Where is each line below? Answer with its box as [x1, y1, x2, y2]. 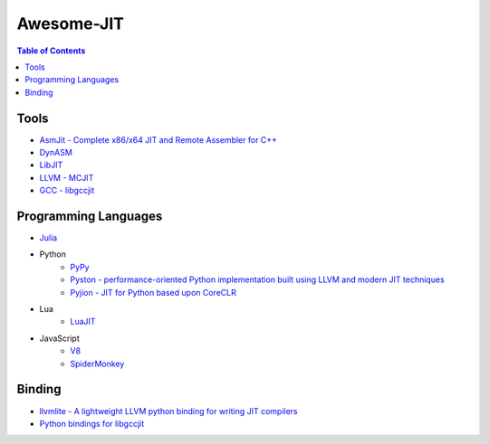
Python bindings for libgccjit [39, 418, 145, 429]
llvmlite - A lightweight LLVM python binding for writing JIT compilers [39, 405, 298, 416]
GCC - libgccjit [39, 185, 95, 196]
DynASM [39, 147, 72, 158]
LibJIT [39, 159, 63, 171]
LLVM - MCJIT [39, 172, 94, 183]
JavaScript [39, 333, 81, 344]
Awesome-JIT [16, 14, 124, 33]
